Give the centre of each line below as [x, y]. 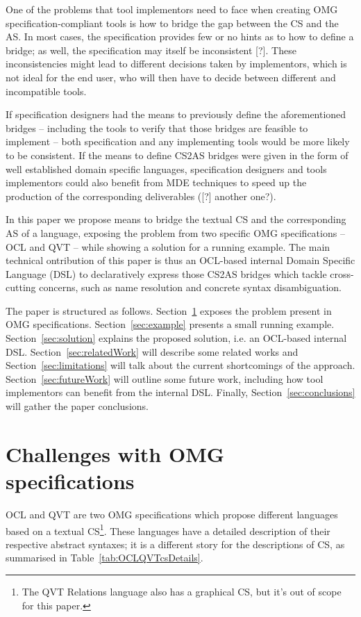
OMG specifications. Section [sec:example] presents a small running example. [170, 324]
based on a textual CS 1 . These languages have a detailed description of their [168, 529]
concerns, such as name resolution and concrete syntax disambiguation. [190, 287]
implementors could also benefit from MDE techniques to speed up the [156, 182]
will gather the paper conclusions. [77, 406]
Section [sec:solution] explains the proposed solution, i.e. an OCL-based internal [176, 338]
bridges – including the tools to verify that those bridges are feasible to [157, 127]
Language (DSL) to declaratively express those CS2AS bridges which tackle [166, 273]
